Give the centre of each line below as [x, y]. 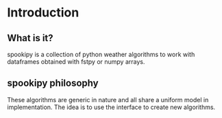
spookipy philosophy [53, 83]
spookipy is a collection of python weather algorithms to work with [101, 54]
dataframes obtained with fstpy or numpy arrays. [76, 62]
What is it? [30, 38]
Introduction [43, 13]
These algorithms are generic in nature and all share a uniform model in [108, 99]
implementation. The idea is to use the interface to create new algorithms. [111, 107]
